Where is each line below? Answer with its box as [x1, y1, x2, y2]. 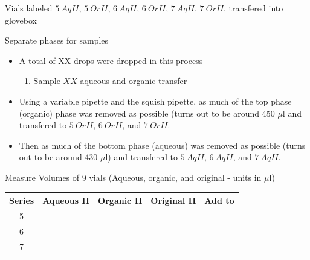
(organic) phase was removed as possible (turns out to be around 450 [19, 106, 275, 119]
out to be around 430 [19, 151, 98, 163]
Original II [150, 194, 196, 207]
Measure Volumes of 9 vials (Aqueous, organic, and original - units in [5, 171, 262, 183]
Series [9, 194, 34, 207]
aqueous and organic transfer [80, 74, 187, 87]
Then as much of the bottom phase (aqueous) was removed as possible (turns [19, 138, 306, 151]
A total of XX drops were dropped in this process [19, 54, 203, 67]
